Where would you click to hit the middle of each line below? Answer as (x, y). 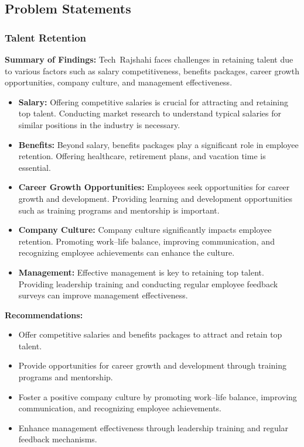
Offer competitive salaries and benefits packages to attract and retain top (150, 334)
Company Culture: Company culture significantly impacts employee (145, 230)
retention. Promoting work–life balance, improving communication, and (146, 241)
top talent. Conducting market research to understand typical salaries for (150, 113)
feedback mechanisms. (58, 439)
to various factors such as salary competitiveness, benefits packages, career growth (152, 71)
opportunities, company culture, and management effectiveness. (119, 82)
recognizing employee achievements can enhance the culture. (127, 252)
